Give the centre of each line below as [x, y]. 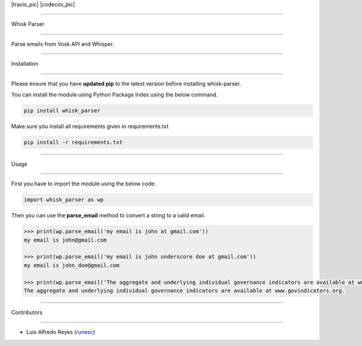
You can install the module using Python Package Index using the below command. [115, 94]
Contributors [27, 312]
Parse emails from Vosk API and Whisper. [63, 44]
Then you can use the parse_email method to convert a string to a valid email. [108, 216]
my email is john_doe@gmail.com [72, 265]
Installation [25, 64]
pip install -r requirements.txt [73, 142]
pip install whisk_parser [62, 111]
